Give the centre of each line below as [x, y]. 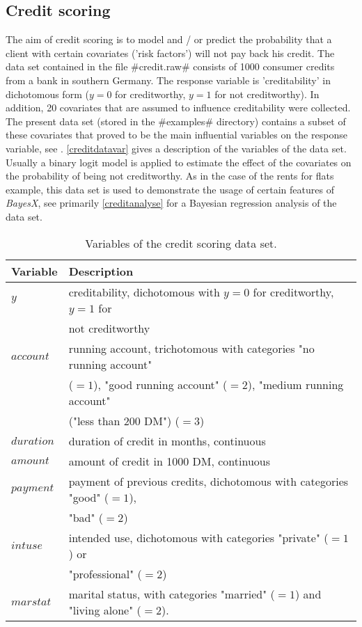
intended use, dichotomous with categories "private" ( [198, 537]
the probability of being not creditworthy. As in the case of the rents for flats [170, 176]
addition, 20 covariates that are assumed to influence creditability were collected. [178, 108]
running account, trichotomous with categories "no [191, 348]
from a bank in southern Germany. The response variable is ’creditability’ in [168, 80]
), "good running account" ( [160, 384]
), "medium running [296, 384]
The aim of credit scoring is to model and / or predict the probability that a [169, 39]
